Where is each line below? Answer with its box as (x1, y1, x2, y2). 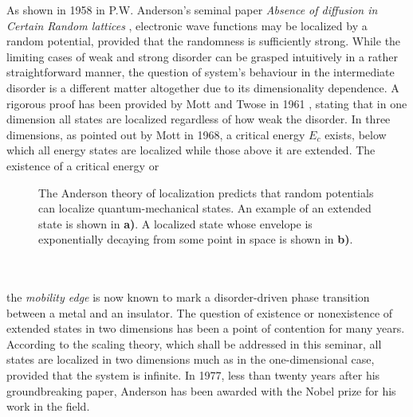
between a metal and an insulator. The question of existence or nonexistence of (6, 304, 393, 321)
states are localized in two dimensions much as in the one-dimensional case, (6, 351, 375, 368)
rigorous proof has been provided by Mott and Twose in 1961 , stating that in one (6, 95, 407, 111)
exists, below (324, 126, 387, 142)
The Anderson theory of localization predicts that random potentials (38, 184, 374, 201)
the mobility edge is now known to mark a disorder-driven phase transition (6, 289, 370, 306)
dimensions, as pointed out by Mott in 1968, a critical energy (6, 126, 305, 142)
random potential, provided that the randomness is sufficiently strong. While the (6, 33, 401, 49)
